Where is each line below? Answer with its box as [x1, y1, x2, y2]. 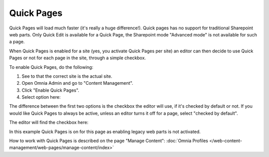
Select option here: [21, 94, 61, 100]
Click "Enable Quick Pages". [21, 87, 80, 93]
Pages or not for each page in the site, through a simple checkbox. [9, 55, 146, 61]
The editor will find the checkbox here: [9, 120, 89, 126]
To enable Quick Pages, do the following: [9, 64, 94, 70]
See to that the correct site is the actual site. [21, 73, 113, 79]
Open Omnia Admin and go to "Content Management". [21, 80, 134, 86]
